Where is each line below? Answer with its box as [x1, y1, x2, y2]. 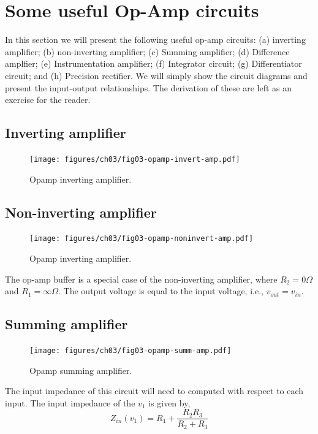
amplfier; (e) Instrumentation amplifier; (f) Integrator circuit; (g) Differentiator [5, 57, 302, 70]
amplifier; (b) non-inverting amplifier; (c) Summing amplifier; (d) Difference [5, 45, 290, 58]
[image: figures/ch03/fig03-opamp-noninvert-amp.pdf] [29, 234, 254, 243]
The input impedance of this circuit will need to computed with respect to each [5, 384, 304, 397]
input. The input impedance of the [5, 396, 135, 409]
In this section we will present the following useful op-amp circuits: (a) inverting [5, 33, 306, 46]
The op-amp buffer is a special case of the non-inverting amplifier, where [5, 272, 278, 285]
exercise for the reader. [5, 93, 91, 106]
